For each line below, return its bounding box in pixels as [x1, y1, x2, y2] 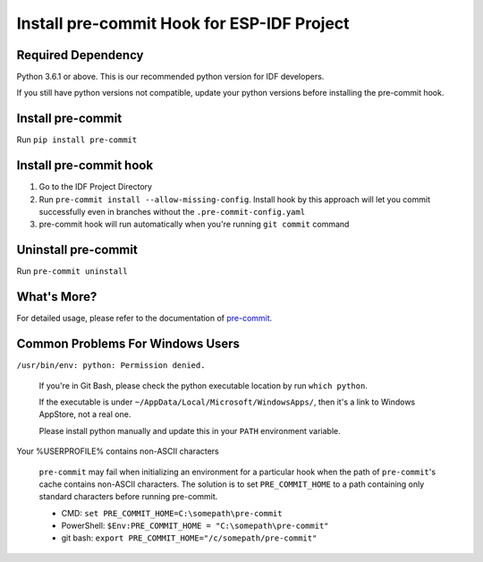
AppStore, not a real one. [38, 409, 131, 420]
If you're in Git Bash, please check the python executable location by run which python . [38, 380, 369, 391]
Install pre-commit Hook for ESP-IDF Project [16, 13, 350, 33]
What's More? [16, 289, 97, 304]
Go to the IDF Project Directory [38, 182, 152, 192]
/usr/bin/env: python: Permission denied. [16, 361, 206, 370]
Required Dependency [16, 47, 144, 63]
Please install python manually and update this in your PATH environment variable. [38, 425, 341, 436]
